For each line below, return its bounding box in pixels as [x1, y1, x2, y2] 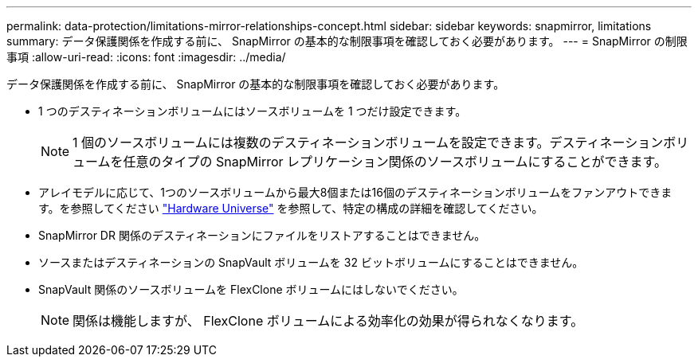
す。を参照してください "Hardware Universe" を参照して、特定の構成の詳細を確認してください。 [38, 201, 543, 215]
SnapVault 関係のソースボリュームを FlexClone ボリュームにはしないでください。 [38, 283, 464, 296]
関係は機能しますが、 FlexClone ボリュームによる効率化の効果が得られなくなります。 [73, 313, 584, 329]
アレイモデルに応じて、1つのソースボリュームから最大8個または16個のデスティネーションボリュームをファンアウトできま [38, 185, 673, 199]
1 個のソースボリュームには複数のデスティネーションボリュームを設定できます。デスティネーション [73, 135, 664, 150]
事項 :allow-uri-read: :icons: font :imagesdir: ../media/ [6, 50, 286, 64]
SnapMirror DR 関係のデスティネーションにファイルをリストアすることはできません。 [38, 228, 486, 242]
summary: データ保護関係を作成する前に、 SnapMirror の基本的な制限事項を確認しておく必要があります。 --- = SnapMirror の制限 [6, 34, 688, 48]
